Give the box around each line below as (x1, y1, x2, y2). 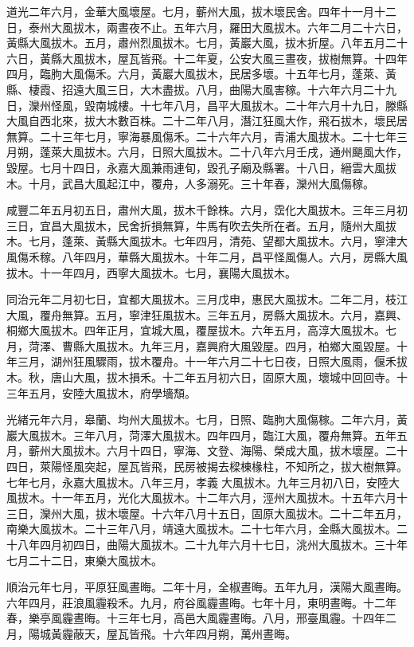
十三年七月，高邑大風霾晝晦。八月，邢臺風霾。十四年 (106, 610, 385, 626)
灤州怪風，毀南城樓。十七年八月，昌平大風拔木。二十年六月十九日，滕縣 (28, 96, 408, 113)
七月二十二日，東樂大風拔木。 (6, 551, 162, 568)
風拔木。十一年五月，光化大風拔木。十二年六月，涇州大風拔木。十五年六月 (6, 489, 396, 506)
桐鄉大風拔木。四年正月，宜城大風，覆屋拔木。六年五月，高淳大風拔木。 (6, 322, 385, 339)
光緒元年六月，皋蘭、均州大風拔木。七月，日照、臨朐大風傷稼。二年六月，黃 (6, 411, 408, 428)
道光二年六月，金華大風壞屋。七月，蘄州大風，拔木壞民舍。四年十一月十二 (6, 3, 396, 19)
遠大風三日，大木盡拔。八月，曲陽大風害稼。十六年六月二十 (72, 80, 385, 97)
